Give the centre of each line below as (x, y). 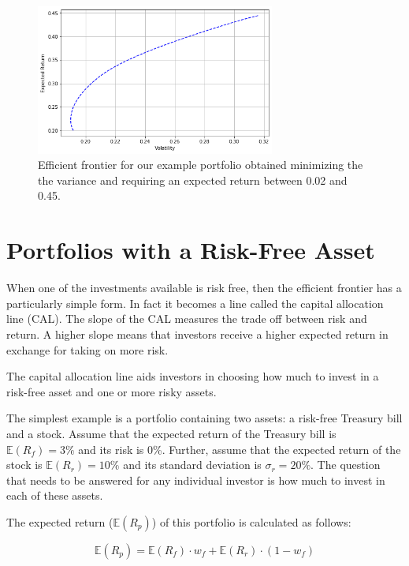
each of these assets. (55, 495)
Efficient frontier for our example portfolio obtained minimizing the (201, 165)
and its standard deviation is (192, 465)
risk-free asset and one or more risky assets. (112, 391)
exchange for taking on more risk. (87, 349)
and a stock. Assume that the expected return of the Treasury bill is (171, 433)
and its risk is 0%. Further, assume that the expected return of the (240, 449)
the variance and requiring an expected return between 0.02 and (193, 180)
